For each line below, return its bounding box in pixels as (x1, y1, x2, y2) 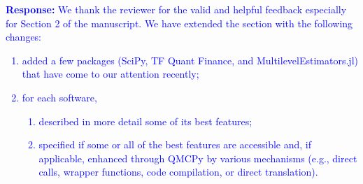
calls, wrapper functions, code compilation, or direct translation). (38, 164, 318, 179)
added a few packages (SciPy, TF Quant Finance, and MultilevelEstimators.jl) (22, 52, 358, 67)
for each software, (22, 90, 97, 104)
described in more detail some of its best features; (38, 113, 252, 128)
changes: (6, 29, 42, 44)
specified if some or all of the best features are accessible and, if (38, 137, 312, 152)
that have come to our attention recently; (22, 66, 199, 81)
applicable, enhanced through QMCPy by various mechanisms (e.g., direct (38, 150, 357, 165)
